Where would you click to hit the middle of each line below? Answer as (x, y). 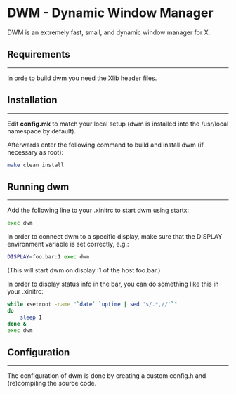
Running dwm (38, 186)
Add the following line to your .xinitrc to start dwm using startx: (98, 210)
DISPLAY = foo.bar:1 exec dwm (48, 257)
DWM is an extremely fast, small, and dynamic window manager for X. (109, 32)
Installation (32, 100)
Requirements (39, 54)
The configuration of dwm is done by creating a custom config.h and (107, 376)
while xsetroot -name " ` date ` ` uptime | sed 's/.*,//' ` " (92, 304)
